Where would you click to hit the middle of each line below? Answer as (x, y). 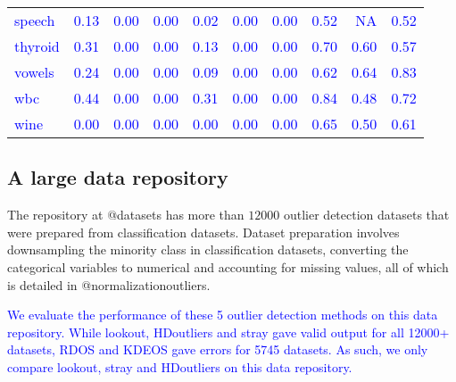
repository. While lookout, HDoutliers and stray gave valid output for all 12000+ (228, 332)
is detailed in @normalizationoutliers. (109, 284)
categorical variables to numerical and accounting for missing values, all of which (228, 266)
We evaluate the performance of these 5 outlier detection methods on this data (223, 315)
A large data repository (118, 177)
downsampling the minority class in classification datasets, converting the (208, 249)
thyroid (37, 46)
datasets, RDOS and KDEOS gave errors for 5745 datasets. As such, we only (218, 349)
